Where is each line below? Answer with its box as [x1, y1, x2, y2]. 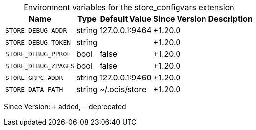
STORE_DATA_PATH [5, 85, 63, 93]
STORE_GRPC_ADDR [5, 74, 63, 81]
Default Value [100, 14, 152, 24]
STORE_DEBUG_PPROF [5, 50, 71, 58]
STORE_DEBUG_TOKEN [5, 38, 71, 46]
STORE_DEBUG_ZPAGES [5, 62, 75, 70]
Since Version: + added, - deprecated [4, 103, 126, 111]
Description [208, 14, 253, 24]
